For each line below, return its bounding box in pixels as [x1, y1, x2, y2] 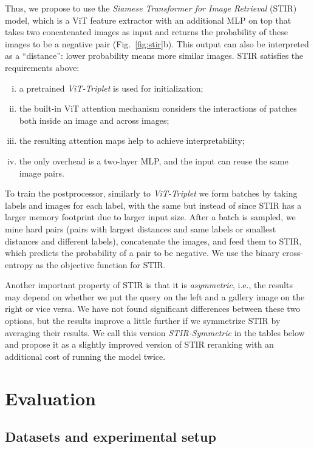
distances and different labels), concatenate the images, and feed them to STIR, [5, 234, 302, 247]
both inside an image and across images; [19, 113, 169, 126]
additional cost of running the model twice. [5, 349, 166, 362]
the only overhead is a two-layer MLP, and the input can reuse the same [19, 154, 288, 167]
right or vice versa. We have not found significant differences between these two [5, 302, 301, 315]
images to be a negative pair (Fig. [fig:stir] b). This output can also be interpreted [5, 37, 309, 50]
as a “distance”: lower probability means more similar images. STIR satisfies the [5, 49, 304, 62]
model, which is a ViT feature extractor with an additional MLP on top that [5, 13, 292, 26]
